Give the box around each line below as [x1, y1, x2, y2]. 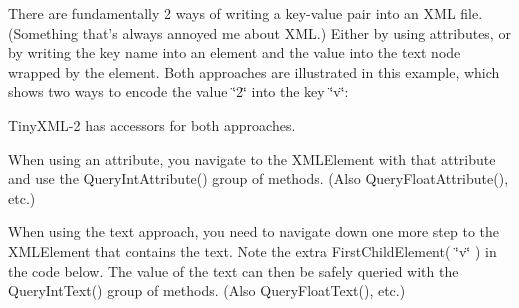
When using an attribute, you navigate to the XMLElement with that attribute [8, 148, 496, 169]
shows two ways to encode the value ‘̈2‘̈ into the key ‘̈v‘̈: [8, 81, 349, 102]
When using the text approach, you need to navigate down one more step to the [8, 221, 499, 242]
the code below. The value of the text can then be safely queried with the [8, 260, 459, 281]
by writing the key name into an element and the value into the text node [8, 42, 461, 63]
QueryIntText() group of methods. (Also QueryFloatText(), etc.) [8, 280, 406, 301]
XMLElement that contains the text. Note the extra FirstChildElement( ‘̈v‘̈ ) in [8, 240, 497, 261]
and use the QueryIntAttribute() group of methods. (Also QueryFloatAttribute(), [8, 168, 509, 189]
